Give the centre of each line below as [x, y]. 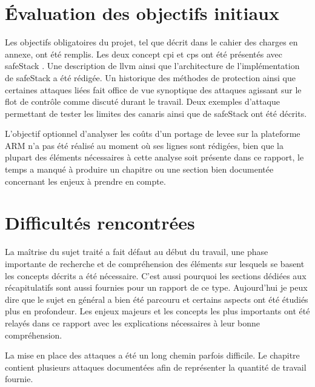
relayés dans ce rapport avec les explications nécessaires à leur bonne [133, 322]
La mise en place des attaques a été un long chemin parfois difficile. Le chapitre [152, 355]
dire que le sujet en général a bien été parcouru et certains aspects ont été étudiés [157, 299]
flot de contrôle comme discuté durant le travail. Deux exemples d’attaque [142, 101]
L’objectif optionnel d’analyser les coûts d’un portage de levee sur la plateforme [153, 134]
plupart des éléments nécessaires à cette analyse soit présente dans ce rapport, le [154, 157]
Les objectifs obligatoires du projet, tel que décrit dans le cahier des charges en [151, 42]
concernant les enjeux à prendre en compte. [85, 181]
